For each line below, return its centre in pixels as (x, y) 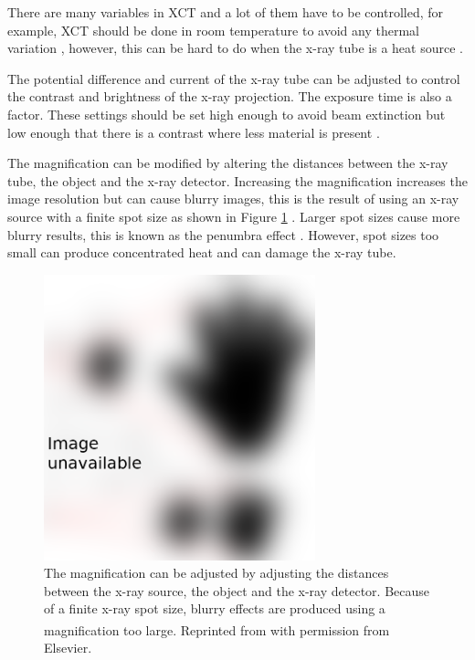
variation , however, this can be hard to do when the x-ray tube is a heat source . (235, 48)
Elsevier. (68, 648)
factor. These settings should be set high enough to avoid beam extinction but (227, 114)
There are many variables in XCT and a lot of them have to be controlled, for (226, 12)
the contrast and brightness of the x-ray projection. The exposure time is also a (230, 96)
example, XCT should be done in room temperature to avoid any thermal (213, 30)
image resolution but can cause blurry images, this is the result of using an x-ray (233, 199)
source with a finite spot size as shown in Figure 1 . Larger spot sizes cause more (234, 216)
